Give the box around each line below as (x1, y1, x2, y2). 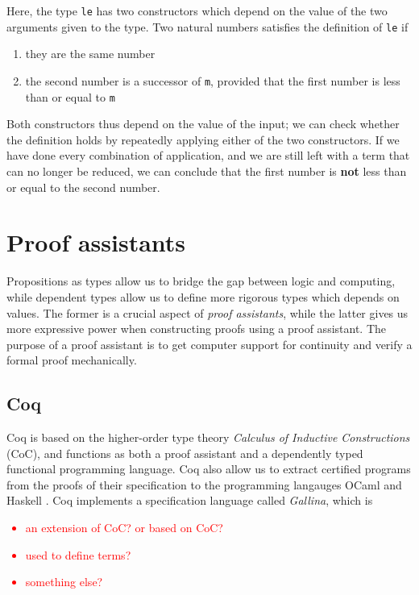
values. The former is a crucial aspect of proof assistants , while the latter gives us (6, 304, 409, 321)
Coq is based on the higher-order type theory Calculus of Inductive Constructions (6, 429, 410, 446)
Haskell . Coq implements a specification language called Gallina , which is (6, 492, 373, 509)
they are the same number (25, 45, 156, 62)
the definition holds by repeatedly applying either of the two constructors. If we (6, 131, 400, 148)
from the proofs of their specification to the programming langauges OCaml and (6, 476, 402, 493)
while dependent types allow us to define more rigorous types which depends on (6, 288, 400, 305)
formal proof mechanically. (6, 352, 137, 368)
